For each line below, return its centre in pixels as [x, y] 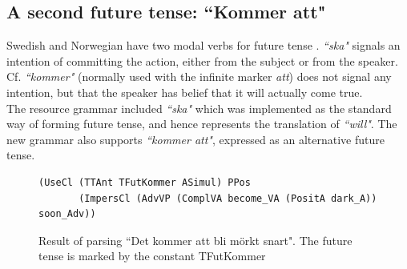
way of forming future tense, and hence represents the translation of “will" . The [202, 124]
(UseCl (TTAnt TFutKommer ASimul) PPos [145, 182]
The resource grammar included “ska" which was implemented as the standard [199, 108]
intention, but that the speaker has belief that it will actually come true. [185, 92]
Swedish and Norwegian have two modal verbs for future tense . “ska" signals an [203, 45]
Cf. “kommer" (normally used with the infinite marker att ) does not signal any [199, 76]
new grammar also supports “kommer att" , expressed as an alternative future [195, 139]
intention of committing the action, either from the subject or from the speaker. [202, 60]
